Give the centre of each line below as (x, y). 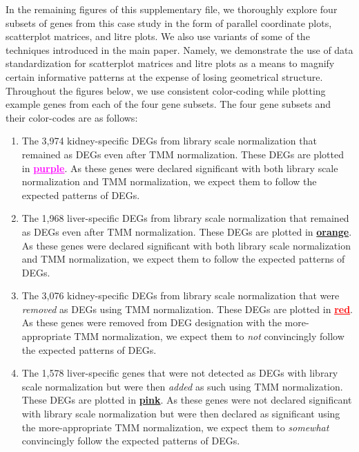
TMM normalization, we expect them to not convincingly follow (209, 336)
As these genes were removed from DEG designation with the (152, 322)
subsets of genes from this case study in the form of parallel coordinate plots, (169, 22)
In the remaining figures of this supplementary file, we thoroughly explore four (172, 9)
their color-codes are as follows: (72, 117)
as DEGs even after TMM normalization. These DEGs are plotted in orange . (187, 231)
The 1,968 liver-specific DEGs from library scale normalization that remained (185, 218)
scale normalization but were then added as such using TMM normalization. (182, 386)
